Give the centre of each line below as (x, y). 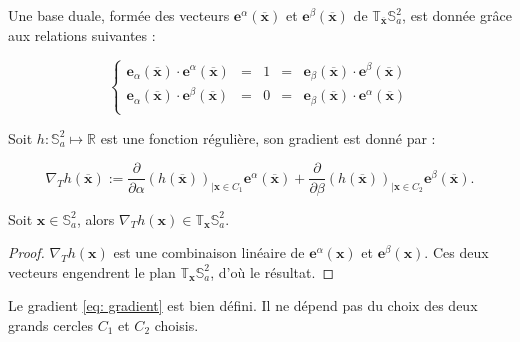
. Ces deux (456, 252)
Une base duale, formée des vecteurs (119, 15)
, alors (95, 218)
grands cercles (50, 324)
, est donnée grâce (457, 15)
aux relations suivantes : (82, 34)
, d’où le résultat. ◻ (272, 271)
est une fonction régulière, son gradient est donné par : (268, 137)
